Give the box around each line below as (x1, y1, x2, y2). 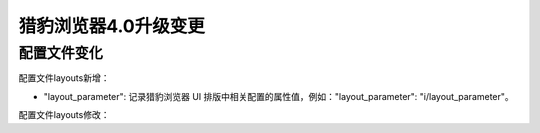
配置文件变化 (18, 44, 104, 62)
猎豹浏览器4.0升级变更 (18, 15, 205, 37)
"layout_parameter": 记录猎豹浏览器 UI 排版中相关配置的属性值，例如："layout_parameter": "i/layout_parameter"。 (43, 90, 514, 102)
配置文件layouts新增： (18, 72, 110, 84)
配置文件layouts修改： (18, 109, 110, 121)
